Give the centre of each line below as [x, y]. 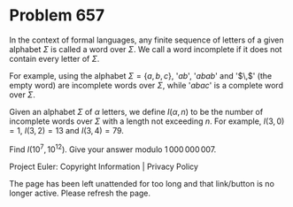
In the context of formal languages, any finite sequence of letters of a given [146, 40]
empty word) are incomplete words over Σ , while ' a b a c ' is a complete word [146, 85]
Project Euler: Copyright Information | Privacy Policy [104, 166]
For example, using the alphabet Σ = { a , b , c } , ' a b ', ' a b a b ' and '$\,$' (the [141, 75]
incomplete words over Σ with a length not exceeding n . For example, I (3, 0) [147, 121]
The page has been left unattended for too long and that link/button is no [142, 183]
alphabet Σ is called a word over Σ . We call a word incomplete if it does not [146, 49]
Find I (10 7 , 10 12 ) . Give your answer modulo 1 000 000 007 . [113, 149]
